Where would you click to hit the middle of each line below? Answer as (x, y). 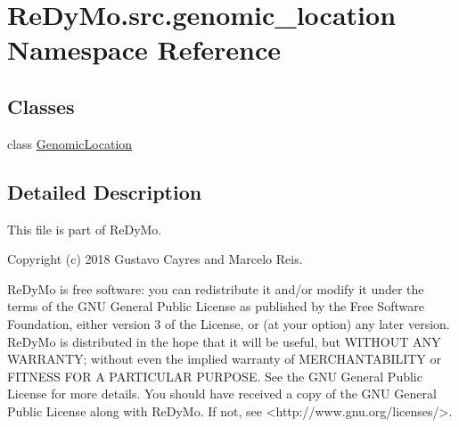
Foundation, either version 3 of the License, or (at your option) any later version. (229, 323)
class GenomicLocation (70, 143)
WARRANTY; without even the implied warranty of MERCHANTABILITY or (225, 359)
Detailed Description (105, 191)
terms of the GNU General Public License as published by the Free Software (216, 306)
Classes (41, 106)
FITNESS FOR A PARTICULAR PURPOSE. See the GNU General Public (215, 376)
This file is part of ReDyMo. (85, 229)
